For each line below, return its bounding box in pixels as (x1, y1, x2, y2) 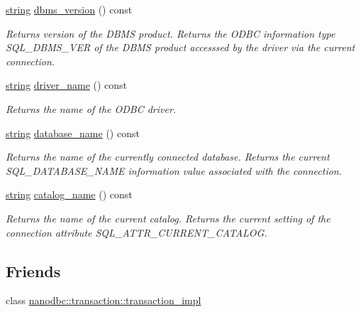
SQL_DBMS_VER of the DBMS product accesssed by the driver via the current (6, 40, 355, 55)
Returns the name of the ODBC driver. (6, 101, 177, 116)
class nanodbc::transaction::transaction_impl (6, 293, 201, 308)
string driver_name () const (6, 77, 128, 92)
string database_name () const (6, 125, 140, 140)
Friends (6, 259, 61, 281)
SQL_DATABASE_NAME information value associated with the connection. (6, 163, 342, 178)
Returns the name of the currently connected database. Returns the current (6, 149, 330, 164)
